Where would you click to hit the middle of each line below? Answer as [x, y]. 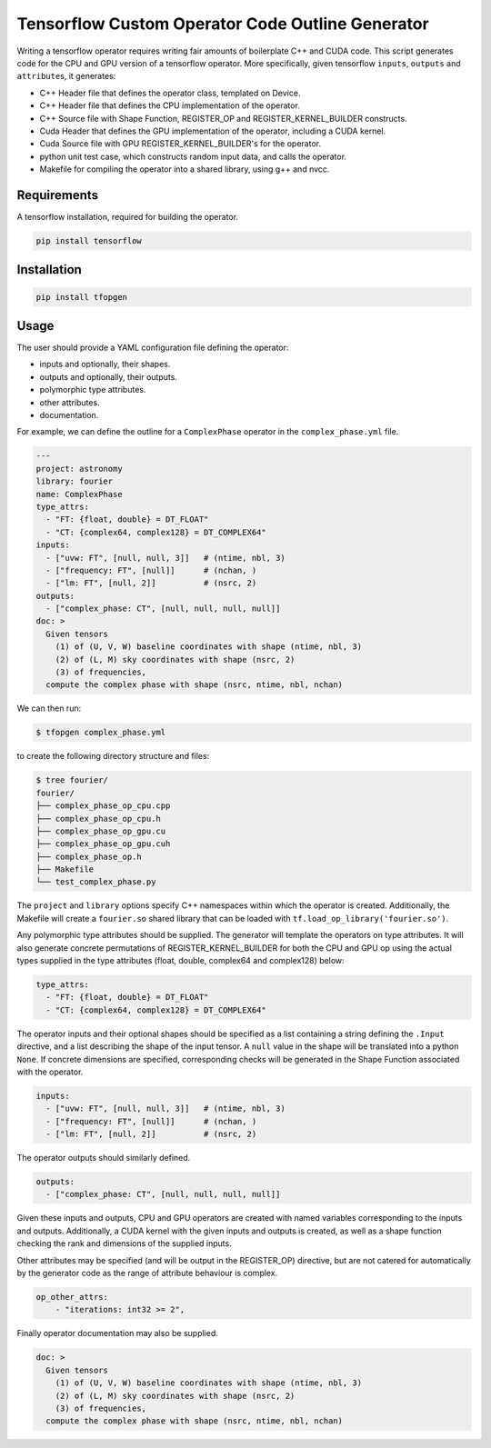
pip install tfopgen [81, 297]
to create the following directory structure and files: [113, 756]
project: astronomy [79, 469]
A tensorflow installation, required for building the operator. [128, 216]
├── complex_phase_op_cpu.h [98, 819]
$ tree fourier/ [72, 780]
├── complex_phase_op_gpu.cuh [103, 844]
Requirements [58, 195]
